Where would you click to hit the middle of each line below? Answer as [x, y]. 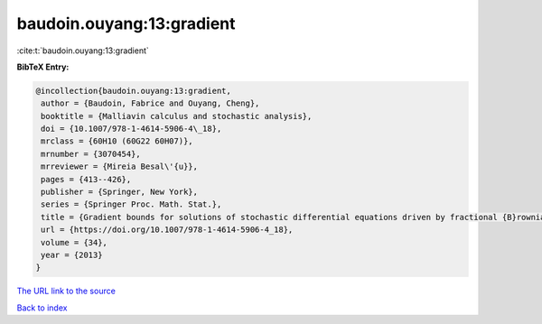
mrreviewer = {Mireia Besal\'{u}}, [120, 167]
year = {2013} [72, 255]
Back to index [42, 308]
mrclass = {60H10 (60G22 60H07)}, [117, 141]
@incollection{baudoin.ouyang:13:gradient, [134, 91]
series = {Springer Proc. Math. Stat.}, [131, 204]
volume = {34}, [75, 242]
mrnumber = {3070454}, [91, 154]
